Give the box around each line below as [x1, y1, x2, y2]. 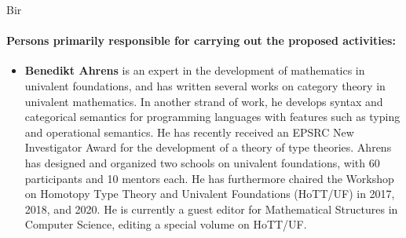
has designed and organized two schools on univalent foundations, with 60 [24, 154, 380, 170]
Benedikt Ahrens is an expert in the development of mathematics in [24, 62, 365, 79]
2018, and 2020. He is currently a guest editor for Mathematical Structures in [24, 200, 398, 217]
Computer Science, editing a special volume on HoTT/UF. [24, 216, 307, 233]
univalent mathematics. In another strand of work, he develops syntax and [24, 93, 383, 109]
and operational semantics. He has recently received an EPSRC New [24, 123, 354, 140]
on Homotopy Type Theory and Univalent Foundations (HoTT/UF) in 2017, [24, 185, 395, 202]
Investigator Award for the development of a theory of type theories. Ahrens [24, 139, 392, 156]
